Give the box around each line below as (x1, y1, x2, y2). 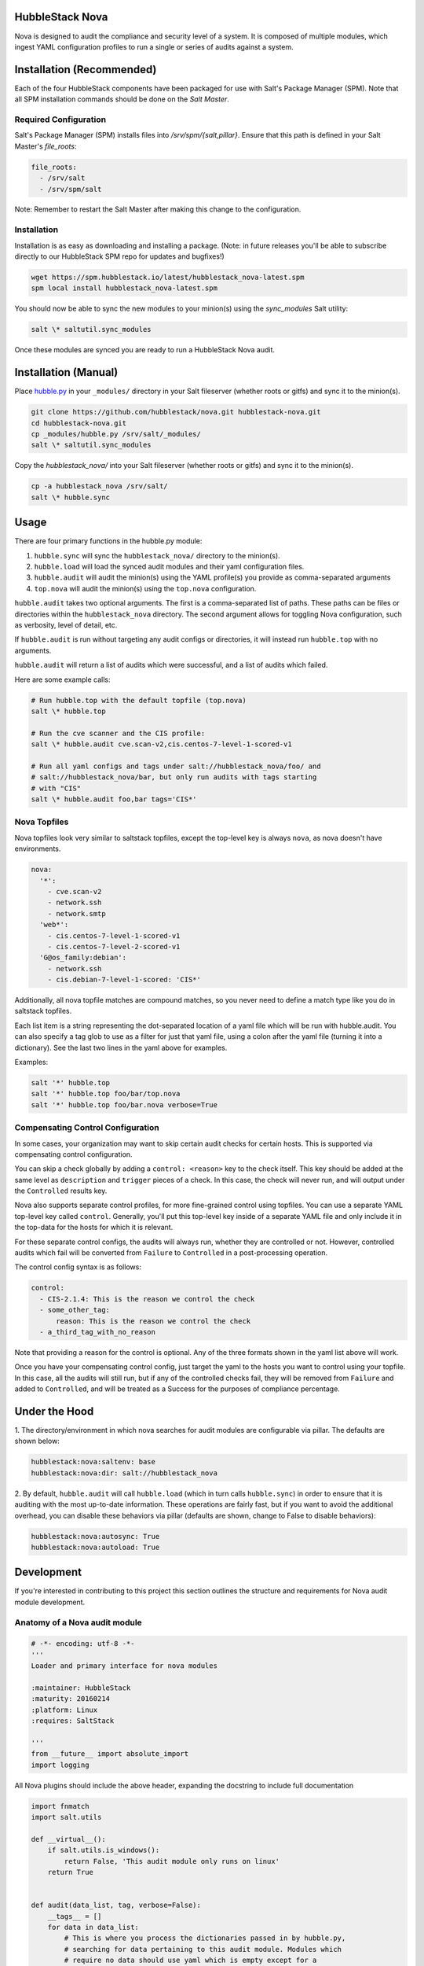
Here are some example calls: (14, 675, 111, 684)
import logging (31, 1760, 90, 1769)
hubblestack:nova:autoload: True (31, 1542, 160, 1552)
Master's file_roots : (14, 142, 77, 151)
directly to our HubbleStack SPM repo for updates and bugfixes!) (14, 252, 225, 261)
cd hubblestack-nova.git (31, 418, 127, 428)
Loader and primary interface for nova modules (31, 1662, 217, 1670)
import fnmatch (31, 1802, 90, 1810)
